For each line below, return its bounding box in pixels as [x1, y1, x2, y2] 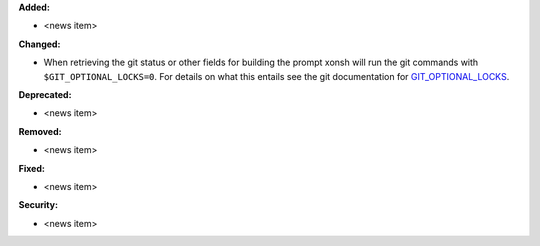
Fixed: [18, 162, 45, 174]
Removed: [18, 125, 62, 137]
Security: [18, 199, 59, 211]
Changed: [18, 38, 61, 50]
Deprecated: [18, 88, 72, 100]
